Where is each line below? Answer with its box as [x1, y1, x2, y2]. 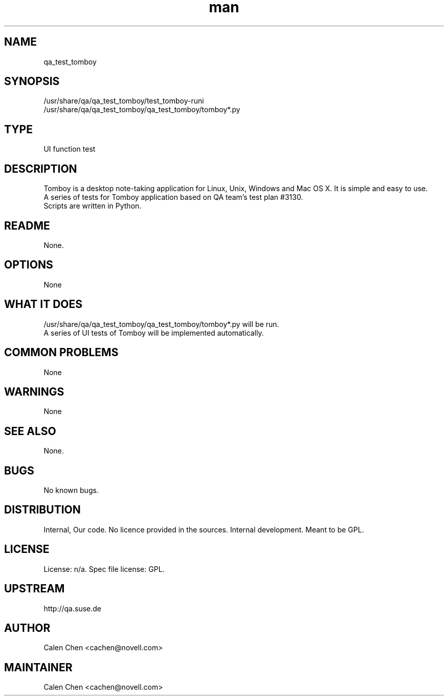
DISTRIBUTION [4, 503, 81, 517]
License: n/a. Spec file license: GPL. [43, 564, 165, 573]
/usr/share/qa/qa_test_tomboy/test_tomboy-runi [43, 96, 204, 106]
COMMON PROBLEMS [4, 346, 119, 359]
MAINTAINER [4, 661, 73, 674]
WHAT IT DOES [4, 298, 83, 311]
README [4, 219, 50, 232]
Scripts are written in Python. [43, 201, 142, 211]
